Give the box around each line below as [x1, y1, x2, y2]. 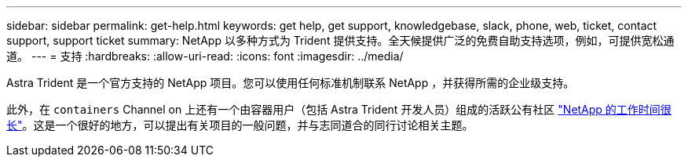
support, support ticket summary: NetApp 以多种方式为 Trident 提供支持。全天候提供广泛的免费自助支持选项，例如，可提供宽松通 [6, 34, 675, 47]
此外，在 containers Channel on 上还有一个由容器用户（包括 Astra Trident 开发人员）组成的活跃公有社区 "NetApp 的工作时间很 [6, 103, 672, 116]
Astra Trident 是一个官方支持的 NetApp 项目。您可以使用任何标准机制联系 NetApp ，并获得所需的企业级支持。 [6, 76, 575, 89]
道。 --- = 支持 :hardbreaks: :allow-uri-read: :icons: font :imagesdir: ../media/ [6, 49, 404, 63]
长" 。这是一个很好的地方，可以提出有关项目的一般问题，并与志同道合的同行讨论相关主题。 [6, 118, 474, 132]
